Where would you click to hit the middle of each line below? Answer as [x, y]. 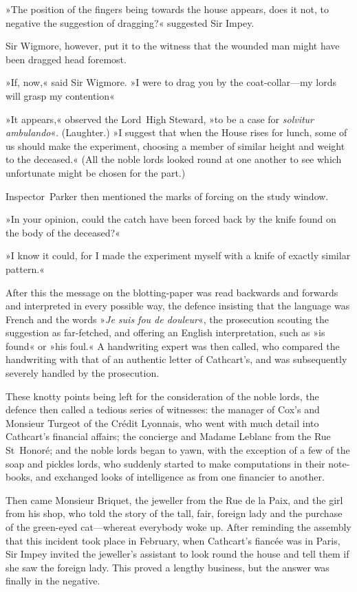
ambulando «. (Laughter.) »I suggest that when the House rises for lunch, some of [176, 132]
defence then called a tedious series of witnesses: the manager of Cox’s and [163, 409]
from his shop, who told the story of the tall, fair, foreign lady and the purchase [174, 513]
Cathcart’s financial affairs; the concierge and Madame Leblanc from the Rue [168, 436]
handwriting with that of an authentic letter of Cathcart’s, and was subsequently [176, 359]
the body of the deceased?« [63, 232]
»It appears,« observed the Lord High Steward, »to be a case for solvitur [160, 119]
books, [19, 477]
